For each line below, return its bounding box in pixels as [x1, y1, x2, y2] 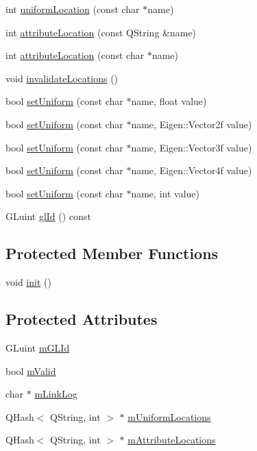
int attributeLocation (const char [5, 48, 145, 62]
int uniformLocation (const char [5, 2, 140, 16]
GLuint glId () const [5, 209, 91, 223]
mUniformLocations [127, 409, 211, 424]
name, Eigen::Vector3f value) [131, 140, 252, 154]
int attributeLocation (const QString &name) [5, 25, 197, 39]
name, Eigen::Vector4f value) [131, 163, 252, 178]
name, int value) [131, 186, 199, 200]
